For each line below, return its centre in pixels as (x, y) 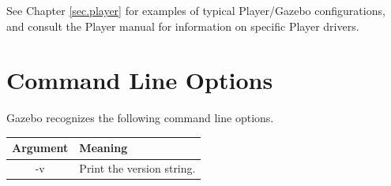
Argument (40, 148)
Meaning (103, 148)
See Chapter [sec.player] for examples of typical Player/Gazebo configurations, (196, 10)
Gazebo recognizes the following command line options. (140, 118)
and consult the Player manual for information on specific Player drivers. (183, 26)
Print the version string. (137, 168)
